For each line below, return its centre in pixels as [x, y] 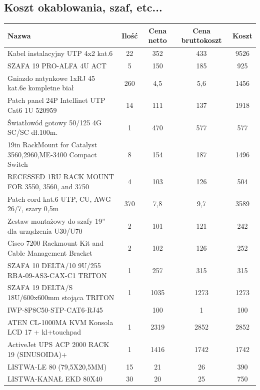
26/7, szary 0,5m [33, 208]
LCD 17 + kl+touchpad [44, 332]
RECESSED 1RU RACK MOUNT [61, 177]
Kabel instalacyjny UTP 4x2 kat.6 [60, 53]
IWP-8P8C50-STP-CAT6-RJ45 [55, 309]
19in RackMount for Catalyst [52, 145]
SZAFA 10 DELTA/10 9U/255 [54, 265]
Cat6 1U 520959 [32, 110]
